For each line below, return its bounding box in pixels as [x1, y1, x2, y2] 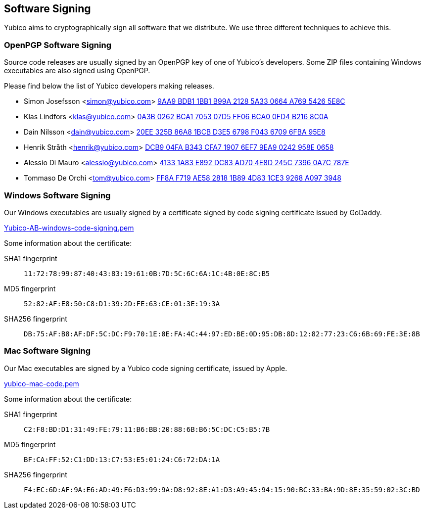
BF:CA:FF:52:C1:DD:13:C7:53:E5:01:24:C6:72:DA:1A [24, 455, 220, 464]
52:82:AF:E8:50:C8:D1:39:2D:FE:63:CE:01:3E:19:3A [24, 299, 220, 308]
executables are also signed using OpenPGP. [4, 66, 150, 75]
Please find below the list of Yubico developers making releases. [4, 82, 214, 91]
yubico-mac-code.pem [4, 379, 79, 388]
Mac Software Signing [4, 346, 91, 356]
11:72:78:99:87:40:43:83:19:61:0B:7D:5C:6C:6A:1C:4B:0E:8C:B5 [24, 269, 270, 278]
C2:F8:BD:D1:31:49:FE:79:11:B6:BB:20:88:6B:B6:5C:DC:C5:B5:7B [24, 425, 270, 433]
